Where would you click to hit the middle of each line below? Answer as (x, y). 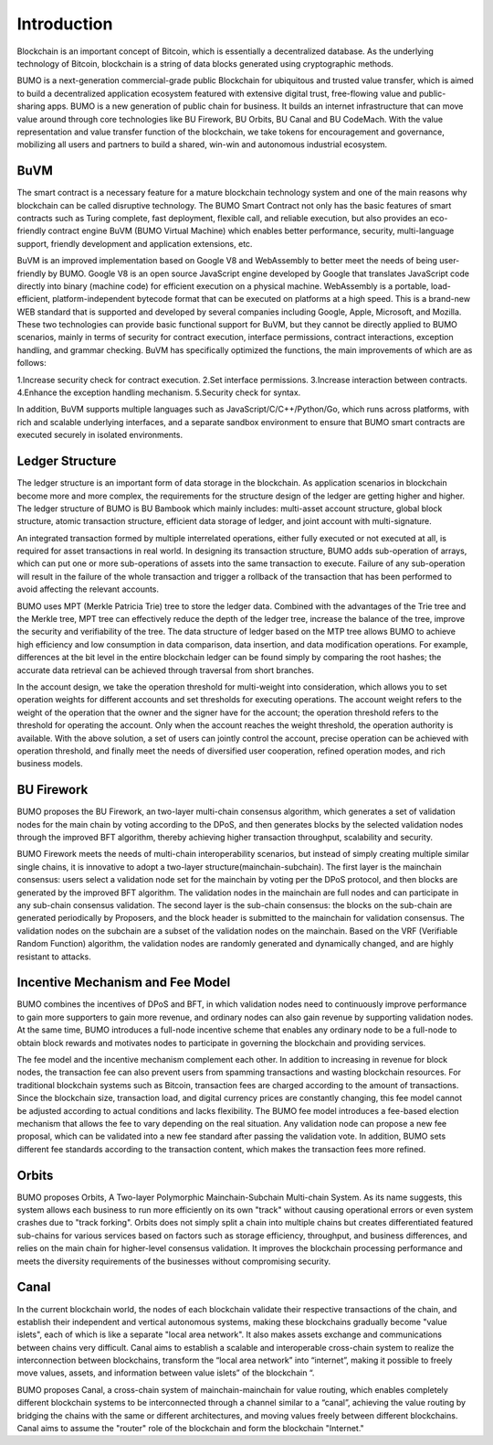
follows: (31, 363)
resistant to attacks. (54, 957)
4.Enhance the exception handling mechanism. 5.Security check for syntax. (159, 392)
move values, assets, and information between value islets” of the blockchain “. (166, 1373)
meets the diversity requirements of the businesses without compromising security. (174, 1261)
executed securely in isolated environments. (100, 435)
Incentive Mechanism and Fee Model (124, 983)
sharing (31, 106)
